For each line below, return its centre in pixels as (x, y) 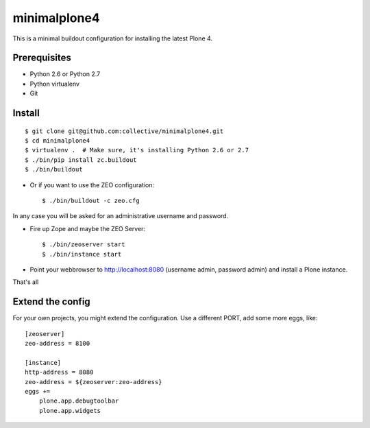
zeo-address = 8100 (58, 344)
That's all (26, 282)
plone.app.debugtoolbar (79, 401)
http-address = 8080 (59, 372)
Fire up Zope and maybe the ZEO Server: (88, 228)
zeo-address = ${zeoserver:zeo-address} (94, 382)
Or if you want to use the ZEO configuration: (92, 185)
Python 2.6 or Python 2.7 (65, 74)
